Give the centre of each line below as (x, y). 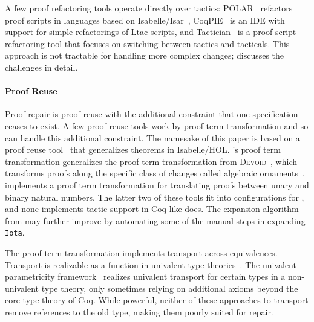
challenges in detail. (41, 67)
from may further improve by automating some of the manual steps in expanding (155, 220)
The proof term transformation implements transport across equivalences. (141, 252)
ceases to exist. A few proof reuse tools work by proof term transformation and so (157, 125)
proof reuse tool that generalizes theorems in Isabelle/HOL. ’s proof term (143, 150)
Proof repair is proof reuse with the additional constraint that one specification (152, 114)
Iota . (15, 232)
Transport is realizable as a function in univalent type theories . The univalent (151, 264)
